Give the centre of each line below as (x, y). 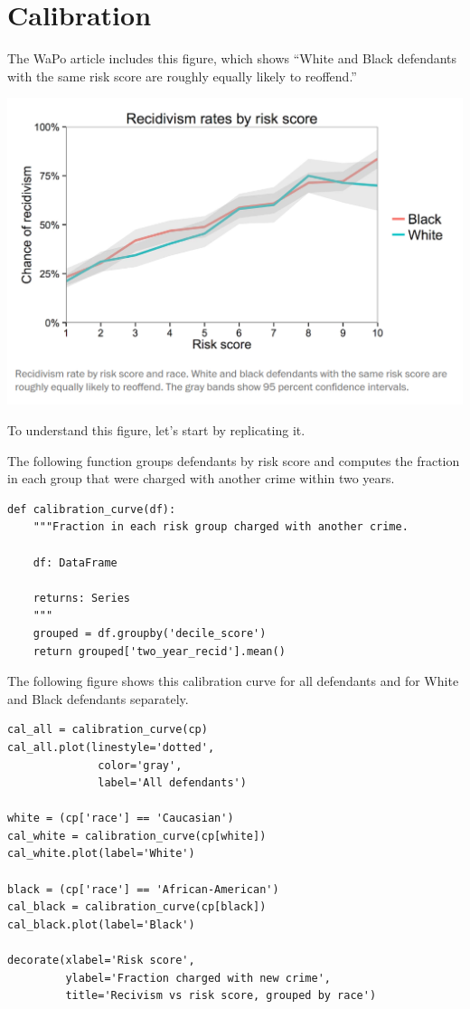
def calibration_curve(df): (92, 509)
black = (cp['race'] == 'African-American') (143, 889)
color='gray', (140, 765)
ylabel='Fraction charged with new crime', (198, 978)
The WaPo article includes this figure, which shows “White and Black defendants (232, 58)
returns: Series (82, 598)
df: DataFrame (75, 562)
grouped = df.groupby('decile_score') (150, 633)
